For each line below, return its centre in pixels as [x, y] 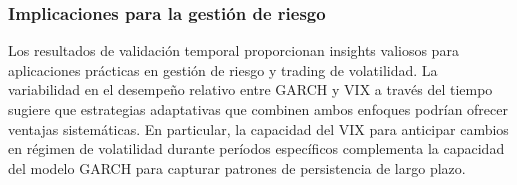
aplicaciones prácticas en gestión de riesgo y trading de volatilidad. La [223, 69]
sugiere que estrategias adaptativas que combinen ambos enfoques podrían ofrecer [258, 109]
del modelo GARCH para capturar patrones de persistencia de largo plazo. [237, 167]
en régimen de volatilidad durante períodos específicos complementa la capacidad [256, 148]
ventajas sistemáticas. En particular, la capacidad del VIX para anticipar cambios [258, 128]
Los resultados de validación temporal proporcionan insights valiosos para [233, 50]
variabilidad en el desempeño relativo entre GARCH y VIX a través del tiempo [250, 89]
